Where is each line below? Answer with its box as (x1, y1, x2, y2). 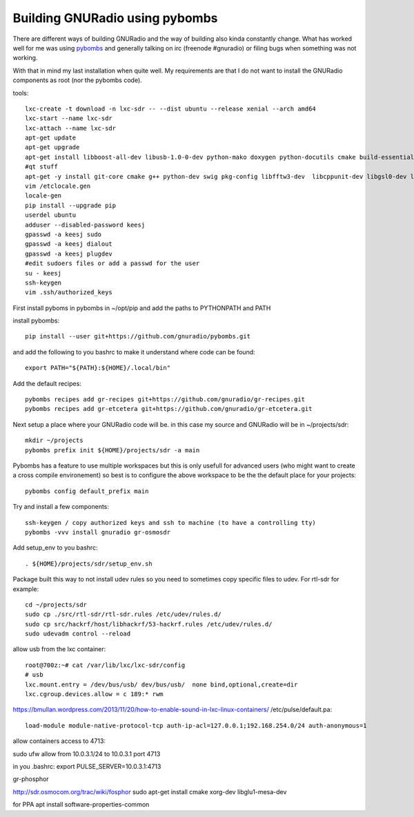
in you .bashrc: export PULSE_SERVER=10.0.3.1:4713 (12, 762, 161, 770)
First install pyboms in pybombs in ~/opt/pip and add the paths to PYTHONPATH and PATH (12, 304, 271, 312)
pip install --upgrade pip (25, 201, 117, 209)
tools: (12, 88, 29, 97)
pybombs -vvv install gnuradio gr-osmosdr (25, 528, 171, 536)
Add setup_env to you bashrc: (12, 544, 98, 552)
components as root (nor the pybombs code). (12, 76, 143, 84)
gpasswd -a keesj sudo (25, 230, 102, 238)
